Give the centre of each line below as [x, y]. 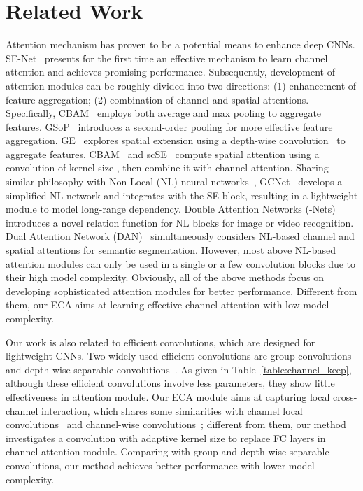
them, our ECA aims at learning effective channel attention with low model [168, 305]
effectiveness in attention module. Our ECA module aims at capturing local [168, 396]
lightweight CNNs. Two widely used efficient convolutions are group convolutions [179, 356]
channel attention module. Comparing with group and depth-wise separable [168, 451]
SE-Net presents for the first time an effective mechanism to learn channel [167, 58]
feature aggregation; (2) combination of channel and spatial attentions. [157, 99]
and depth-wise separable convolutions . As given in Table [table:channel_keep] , [179, 369]
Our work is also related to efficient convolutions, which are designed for [161, 342]
